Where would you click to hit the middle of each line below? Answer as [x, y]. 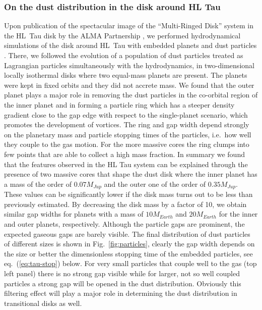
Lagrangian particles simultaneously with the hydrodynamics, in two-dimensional [129, 65]
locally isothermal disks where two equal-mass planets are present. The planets [126, 75]
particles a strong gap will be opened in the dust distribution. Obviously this [123, 283]
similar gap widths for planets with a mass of [74, 214]
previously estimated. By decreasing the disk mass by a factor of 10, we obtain [125, 204]
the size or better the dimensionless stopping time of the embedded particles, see [128, 253]
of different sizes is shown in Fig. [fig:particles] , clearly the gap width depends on [129, 244]
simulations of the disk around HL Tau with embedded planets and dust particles [130, 45]
